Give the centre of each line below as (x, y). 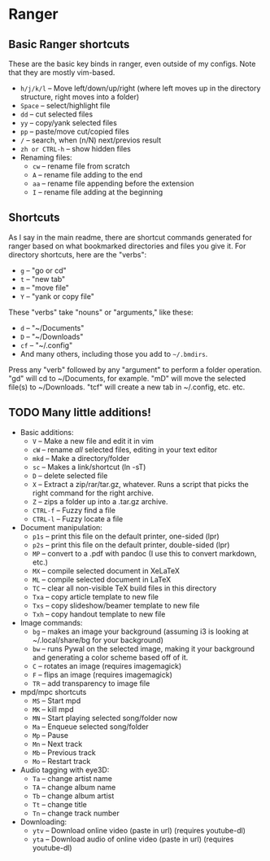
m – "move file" (44, 288)
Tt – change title (59, 804)
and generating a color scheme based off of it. (110, 657)
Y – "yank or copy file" (57, 296)
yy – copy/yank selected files (69, 123)
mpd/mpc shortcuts (53, 692)
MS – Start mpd (57, 701)
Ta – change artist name (72, 778)
